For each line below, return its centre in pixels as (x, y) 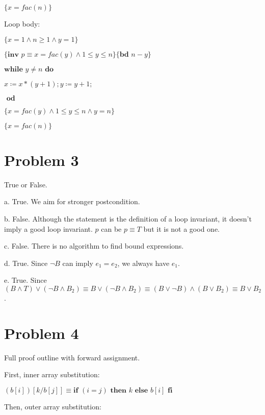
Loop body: (22, 23)
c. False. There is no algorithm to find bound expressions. (94, 246)
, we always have (143, 263)
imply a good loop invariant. (48, 228)
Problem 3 (42, 160)
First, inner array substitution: (52, 374)
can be (111, 228)
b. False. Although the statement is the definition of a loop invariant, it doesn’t (128, 218)
